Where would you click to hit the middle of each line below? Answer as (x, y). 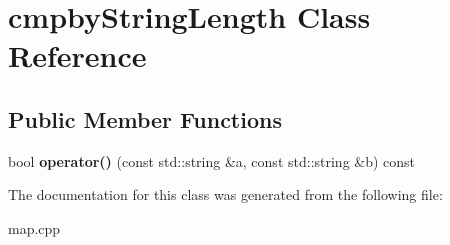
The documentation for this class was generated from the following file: (225, 194)
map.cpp (34, 227)
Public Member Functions (145, 118)
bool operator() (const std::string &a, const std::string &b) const (212, 160)
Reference (77, 55)
